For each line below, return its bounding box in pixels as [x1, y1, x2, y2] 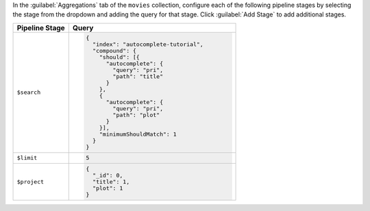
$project [16, 178, 45, 186]
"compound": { [92, 47, 137, 54]
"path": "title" [112, 73, 164, 80]
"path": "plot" [112, 111, 160, 119]
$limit [16, 154, 38, 162]
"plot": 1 [92, 185, 123, 192]
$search [16, 89, 41, 96]
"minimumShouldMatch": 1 [99, 130, 177, 138]
